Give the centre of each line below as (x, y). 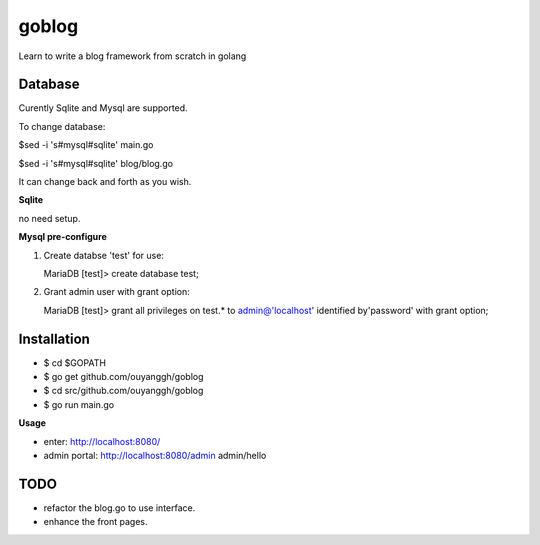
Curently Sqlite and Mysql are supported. (103, 108)
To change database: (62, 126)
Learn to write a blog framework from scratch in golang (132, 56)
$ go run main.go (79, 404)
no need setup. (49, 218)
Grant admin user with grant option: (116, 292)
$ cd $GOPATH (75, 362)
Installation (54, 338)
